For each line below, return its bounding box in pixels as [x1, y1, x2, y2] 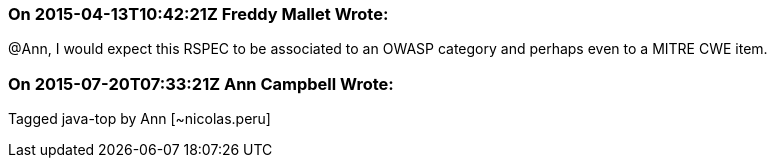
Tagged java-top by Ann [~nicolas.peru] [8, 110, 271, 128]
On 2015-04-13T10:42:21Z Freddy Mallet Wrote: [8, 4, 389, 24]
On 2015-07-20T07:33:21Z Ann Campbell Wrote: [8, 73, 394, 94]
